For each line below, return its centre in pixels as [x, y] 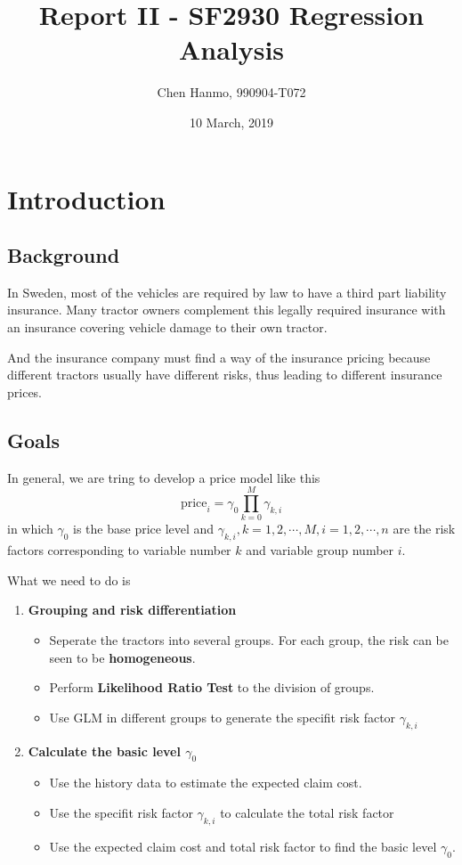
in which [30, 529]
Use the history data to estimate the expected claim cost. [206, 783]
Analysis [231, 49]
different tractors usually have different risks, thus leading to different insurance [225, 375]
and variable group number [320, 550]
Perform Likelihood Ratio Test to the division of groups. [212, 687]
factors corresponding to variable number [119, 550]
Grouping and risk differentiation [132, 610]
